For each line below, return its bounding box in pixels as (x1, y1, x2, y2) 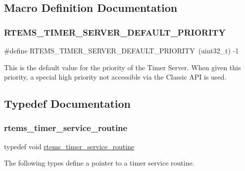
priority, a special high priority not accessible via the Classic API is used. (4, 72, 227, 82)
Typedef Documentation (4, 96, 131, 111)
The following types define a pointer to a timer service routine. (4, 158, 195, 168)
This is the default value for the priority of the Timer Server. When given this (4, 62, 241, 72)
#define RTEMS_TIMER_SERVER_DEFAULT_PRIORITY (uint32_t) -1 (4, 45, 239, 55)
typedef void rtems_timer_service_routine (4, 141, 135, 151)
